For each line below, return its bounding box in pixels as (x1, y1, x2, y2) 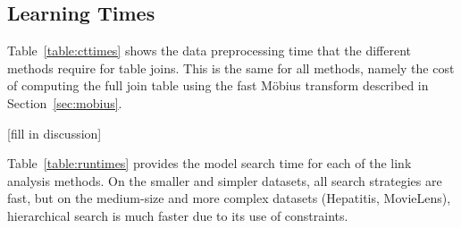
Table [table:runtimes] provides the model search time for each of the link (7, 154, 412, 173)
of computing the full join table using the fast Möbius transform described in (7, 76, 429, 95)
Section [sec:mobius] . (7, 93, 122, 112)
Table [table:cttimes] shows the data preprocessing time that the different (7, 41, 411, 60)
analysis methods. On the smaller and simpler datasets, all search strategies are (7, 171, 442, 190)
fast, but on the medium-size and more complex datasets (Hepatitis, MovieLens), (7, 189, 451, 207)
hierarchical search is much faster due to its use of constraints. (7, 206, 348, 224)
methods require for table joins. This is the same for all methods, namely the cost (7, 58, 455, 77)
